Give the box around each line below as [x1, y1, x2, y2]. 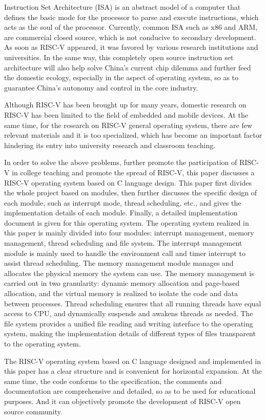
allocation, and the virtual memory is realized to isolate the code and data [4, 288, 238, 299]
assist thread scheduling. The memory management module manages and [4, 258, 234, 268]
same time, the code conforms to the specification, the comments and [4, 375, 222, 386]
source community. [4, 406, 63, 416]
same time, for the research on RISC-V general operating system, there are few [4, 119, 253, 130]
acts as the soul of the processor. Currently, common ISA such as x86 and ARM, [4, 22, 258, 32]
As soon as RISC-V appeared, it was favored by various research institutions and [4, 42, 258, 52]
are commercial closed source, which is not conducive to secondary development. [4, 31, 256, 42]
